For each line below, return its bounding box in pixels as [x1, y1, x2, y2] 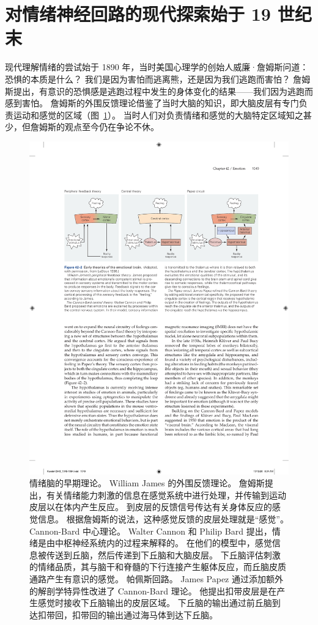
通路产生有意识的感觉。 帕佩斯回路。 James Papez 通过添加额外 [29, 572, 283, 585]
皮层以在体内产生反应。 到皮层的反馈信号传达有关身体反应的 [29, 500, 272, 513]
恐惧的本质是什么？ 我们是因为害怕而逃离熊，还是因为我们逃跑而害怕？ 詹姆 [5, 72, 311, 85]
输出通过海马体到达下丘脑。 [106, 608, 218, 621]
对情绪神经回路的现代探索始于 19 [5, 1, 271, 26]
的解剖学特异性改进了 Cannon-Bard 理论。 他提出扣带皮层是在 [29, 584, 277, 597]
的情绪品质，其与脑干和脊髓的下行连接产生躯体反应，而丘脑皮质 [29, 560, 286, 573]
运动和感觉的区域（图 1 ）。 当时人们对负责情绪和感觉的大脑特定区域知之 [13, 108, 303, 121]
